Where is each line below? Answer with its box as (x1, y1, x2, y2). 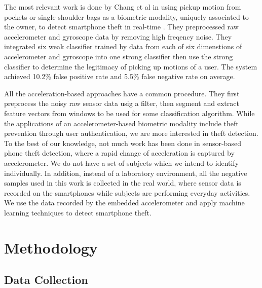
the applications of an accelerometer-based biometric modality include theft (4, 118, 239, 128)
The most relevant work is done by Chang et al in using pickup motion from (4, 2, 241, 12)
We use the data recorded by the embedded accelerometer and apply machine (4, 197, 245, 208)
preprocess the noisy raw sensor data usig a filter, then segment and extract (4, 98, 239, 109)
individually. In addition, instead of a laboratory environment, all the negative (4, 167, 247, 178)
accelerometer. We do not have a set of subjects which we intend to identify (4, 157, 239, 168)
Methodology (4, 237, 98, 258)
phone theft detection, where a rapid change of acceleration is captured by (4, 148, 235, 158)
